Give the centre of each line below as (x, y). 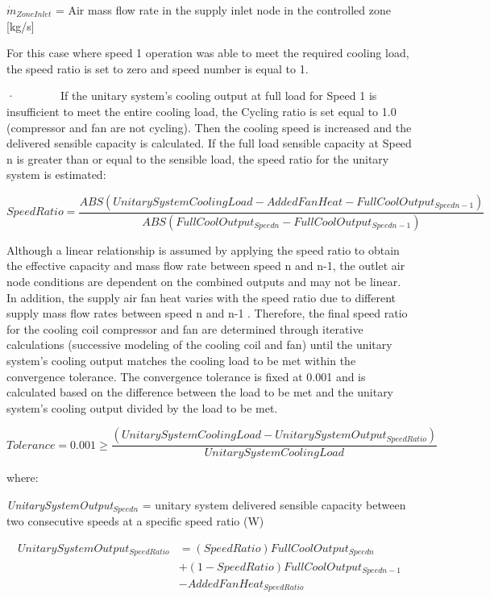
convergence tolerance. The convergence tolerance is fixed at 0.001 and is (186, 376)
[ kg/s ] (21, 25)
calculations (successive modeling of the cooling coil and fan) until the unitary (199, 345)
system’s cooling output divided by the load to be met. (142, 407)
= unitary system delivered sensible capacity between (274, 504)
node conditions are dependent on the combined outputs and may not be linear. (204, 281)
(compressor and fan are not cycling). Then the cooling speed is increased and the (209, 127)
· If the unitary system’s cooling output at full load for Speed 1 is (192, 96)
